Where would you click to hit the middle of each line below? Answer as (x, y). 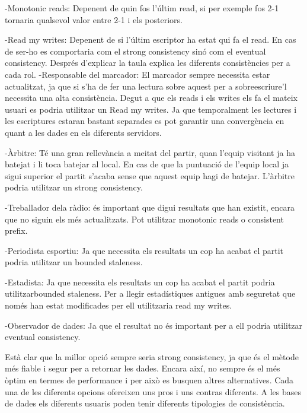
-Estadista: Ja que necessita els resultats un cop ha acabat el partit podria (140, 282)
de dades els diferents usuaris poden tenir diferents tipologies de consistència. (145, 403)
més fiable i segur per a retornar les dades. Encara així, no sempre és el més (143, 368)
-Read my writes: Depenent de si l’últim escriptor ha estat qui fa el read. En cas (151, 39)
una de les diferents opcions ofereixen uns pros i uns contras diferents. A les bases (153, 391)
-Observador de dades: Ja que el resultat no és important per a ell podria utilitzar (154, 325)
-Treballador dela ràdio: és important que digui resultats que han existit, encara (150, 207)
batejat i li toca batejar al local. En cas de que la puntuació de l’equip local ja (147, 164)
